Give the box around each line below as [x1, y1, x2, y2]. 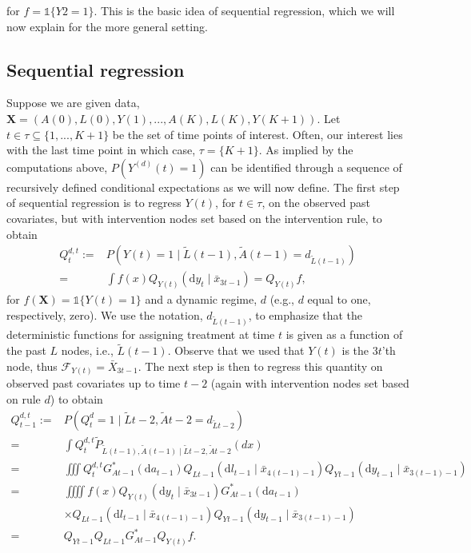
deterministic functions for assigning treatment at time [6, 326, 275, 343]
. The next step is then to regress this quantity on [138, 357, 383, 374]
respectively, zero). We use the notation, [6, 306, 203, 323]
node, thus [6, 357, 58, 374]
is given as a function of [285, 326, 403, 343]
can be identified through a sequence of [210, 158, 402, 175]
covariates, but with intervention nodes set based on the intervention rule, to [6, 209, 382, 226]
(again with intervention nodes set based [210, 375, 409, 392]
